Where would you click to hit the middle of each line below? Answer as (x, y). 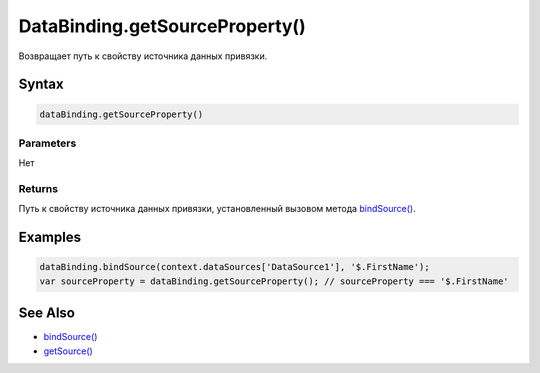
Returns (38, 189)
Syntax (41, 84)
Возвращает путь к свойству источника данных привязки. (143, 56)
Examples (50, 237)
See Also (46, 313)
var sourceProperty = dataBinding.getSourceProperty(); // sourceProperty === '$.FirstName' (274, 281)
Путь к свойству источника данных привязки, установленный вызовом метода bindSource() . (217, 209)
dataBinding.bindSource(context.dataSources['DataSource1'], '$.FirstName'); (234, 267)
